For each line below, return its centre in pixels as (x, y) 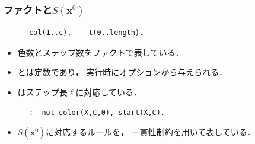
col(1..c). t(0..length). (86, 33)
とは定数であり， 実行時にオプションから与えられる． (122, 72)
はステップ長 (42, 92)
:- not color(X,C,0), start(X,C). (97, 112)
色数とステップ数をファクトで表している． (101, 52)
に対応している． (109, 92)
